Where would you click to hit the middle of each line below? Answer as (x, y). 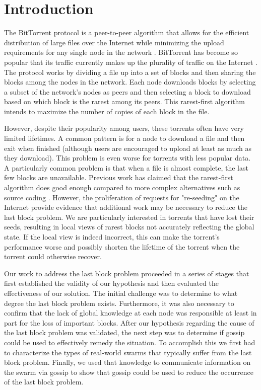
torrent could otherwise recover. (53, 256)
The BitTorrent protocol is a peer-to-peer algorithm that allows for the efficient (127, 32)
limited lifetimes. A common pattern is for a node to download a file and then (124, 138)
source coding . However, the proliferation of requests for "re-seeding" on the (122, 197)
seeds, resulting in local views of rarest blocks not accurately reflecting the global (129, 227)
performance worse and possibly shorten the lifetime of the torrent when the (122, 246)
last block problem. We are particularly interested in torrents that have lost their (129, 217)
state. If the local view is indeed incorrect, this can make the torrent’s (112, 237)
